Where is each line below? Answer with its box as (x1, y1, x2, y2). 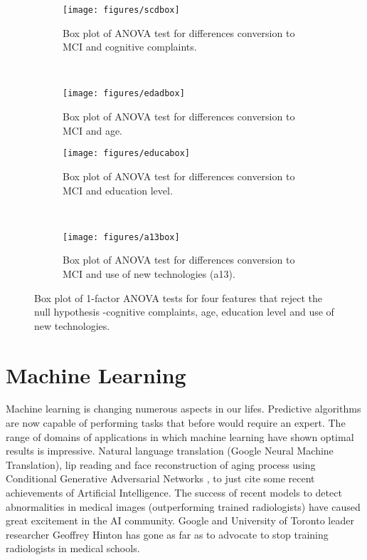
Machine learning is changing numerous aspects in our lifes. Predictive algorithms (6, 401, 361, 416)
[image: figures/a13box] (63, 232, 180, 242)
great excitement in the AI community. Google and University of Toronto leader (6, 513, 354, 528)
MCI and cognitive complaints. (63, 39, 197, 54)
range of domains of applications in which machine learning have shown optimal (6, 429, 354, 444)
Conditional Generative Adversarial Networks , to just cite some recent (6, 471, 315, 486)
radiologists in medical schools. (6, 541, 140, 556)
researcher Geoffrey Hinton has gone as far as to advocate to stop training (6, 527, 329, 541)
